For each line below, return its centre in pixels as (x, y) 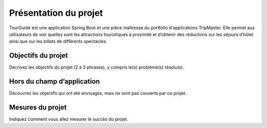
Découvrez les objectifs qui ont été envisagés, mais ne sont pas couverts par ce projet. (98, 93)
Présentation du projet (56, 13)
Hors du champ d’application (54, 82)
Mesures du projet (38, 107)
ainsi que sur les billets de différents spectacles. (58, 42)
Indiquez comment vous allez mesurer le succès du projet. (69, 119)
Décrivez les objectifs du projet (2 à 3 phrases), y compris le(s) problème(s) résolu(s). (97, 67)
